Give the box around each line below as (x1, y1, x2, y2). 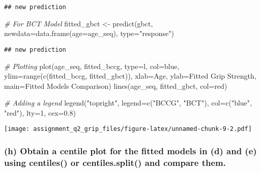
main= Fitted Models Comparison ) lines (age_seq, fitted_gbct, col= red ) (4, 80, 227, 91)
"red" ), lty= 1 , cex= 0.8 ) (4, 107, 76, 118)
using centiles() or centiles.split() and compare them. (4, 156, 226, 168)
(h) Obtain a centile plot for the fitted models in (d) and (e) (4, 145, 257, 157)
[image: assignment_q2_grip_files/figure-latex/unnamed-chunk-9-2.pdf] (4, 125, 252, 133)
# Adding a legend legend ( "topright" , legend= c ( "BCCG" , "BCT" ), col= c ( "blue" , (4, 97, 252, 108)
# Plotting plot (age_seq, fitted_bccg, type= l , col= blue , (4, 60, 180, 71)
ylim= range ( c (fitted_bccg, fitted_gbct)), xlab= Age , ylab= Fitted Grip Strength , (4, 71, 256, 81)
